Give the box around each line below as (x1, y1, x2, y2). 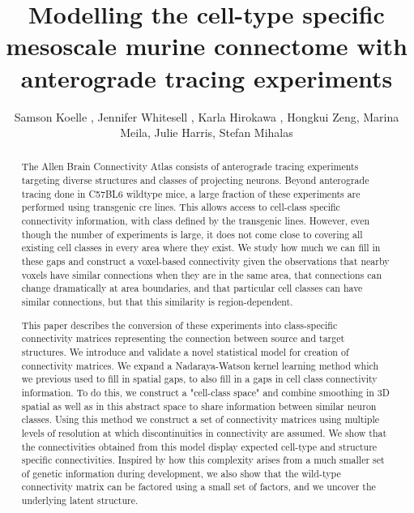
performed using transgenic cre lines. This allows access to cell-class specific (21, 200, 340, 214)
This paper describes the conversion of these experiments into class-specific (21, 318, 338, 331)
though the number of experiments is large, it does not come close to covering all (21, 227, 363, 241)
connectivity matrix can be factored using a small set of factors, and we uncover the (21, 480, 376, 494)
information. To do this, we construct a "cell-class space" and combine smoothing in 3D (21, 385, 390, 399)
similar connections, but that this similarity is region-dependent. (21, 295, 293, 309)
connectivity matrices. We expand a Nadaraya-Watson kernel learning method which (21, 358, 379, 372)
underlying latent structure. (21, 494, 139, 507)
